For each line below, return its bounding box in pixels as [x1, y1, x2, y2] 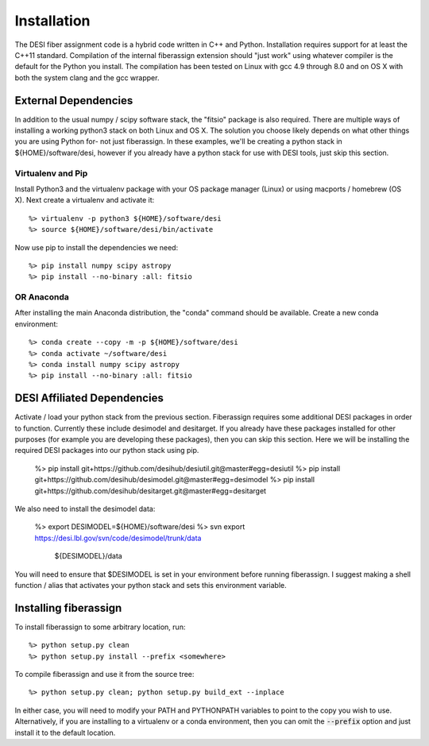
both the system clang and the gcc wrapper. [14, 72, 160, 83]
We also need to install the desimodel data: [14, 504, 156, 514]
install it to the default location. [14, 728, 116, 737]
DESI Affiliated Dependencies [14, 392, 164, 405]
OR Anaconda [14, 292, 69, 303]
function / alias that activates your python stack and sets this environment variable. [14, 580, 288, 589]
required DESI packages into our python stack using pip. [14, 446, 199, 455]
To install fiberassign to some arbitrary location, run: [14, 622, 186, 632]
